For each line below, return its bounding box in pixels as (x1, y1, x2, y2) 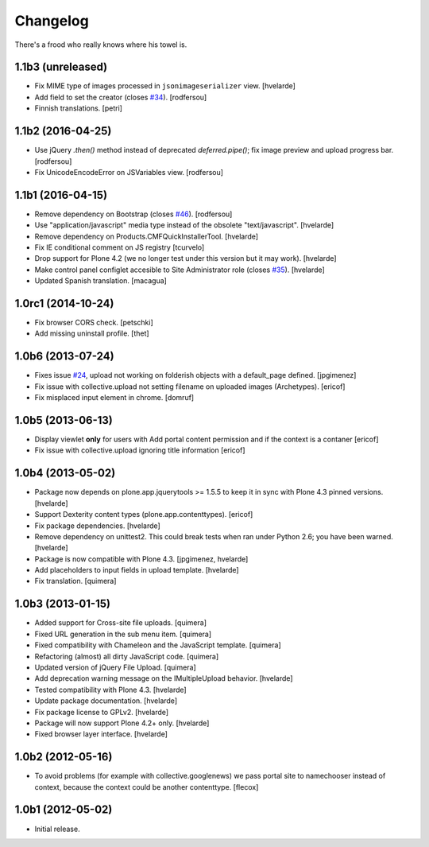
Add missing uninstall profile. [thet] (34, 328, 150, 338)
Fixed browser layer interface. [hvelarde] (34, 729, 168, 739)
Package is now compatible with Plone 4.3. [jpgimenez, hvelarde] (34, 554, 249, 564)
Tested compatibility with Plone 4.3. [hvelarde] (34, 685, 187, 694)
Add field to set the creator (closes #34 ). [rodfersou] (34, 92, 207, 102)
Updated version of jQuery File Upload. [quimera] (34, 662, 196, 672)
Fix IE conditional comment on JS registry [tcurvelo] (34, 243, 205, 252)
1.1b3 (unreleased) (14, 60, 108, 74)
